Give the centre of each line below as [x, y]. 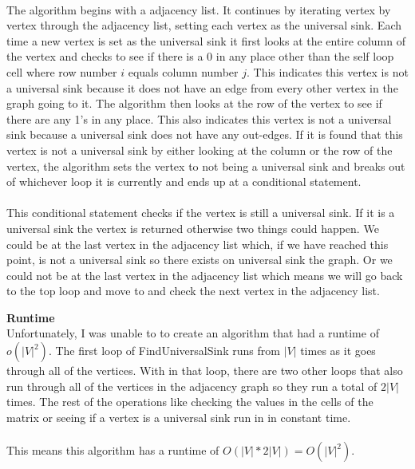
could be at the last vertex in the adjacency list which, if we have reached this [198, 244]
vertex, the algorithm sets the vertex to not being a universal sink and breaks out [206, 166]
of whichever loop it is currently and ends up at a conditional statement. [184, 181]
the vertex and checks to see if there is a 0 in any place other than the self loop [200, 56]
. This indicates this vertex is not [327, 71]
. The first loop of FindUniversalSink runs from [164, 351]
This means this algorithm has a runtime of [113, 450]
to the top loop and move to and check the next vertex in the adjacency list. [193, 291]
